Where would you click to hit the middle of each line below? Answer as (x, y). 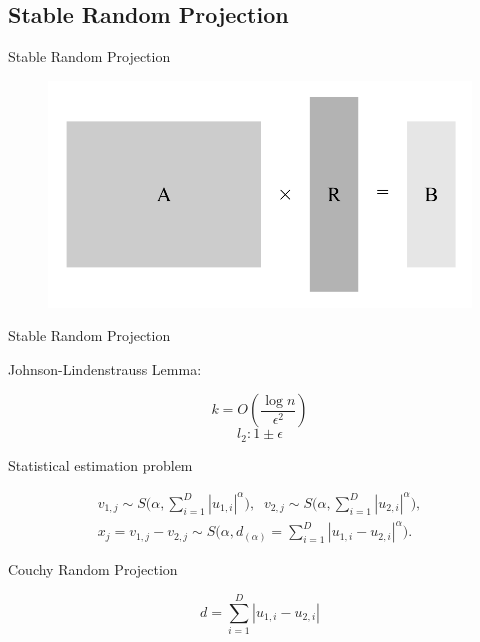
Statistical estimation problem (100, 464)
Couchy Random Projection (93, 569)
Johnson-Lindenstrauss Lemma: (105, 368)
